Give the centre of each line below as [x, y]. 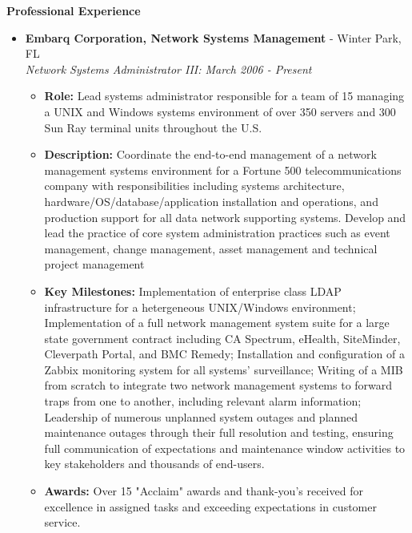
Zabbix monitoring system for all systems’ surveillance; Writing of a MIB [224, 369]
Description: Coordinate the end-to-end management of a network [210, 154]
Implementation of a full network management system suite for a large [217, 323]
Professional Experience [74, 10]
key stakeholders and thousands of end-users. [154, 464]
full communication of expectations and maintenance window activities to [225, 448]
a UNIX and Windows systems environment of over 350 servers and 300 [220, 111]
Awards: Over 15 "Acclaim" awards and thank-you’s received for [204, 491]
